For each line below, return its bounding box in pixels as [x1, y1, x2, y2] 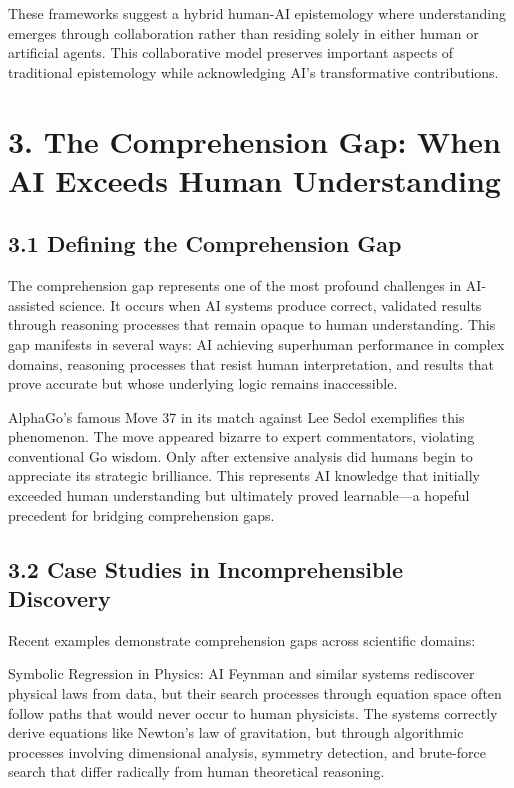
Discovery [8, 583, 111, 614]
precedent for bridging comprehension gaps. [8, 504, 275, 525]
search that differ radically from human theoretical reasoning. [8, 761, 385, 782]
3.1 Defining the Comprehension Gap [8, 228, 402, 259]
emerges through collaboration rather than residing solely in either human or [8, 22, 479, 43]
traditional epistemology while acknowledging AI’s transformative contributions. [8, 61, 499, 82]
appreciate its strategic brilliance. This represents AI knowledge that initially [8, 465, 480, 486]
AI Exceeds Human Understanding [8, 159, 501, 200]
